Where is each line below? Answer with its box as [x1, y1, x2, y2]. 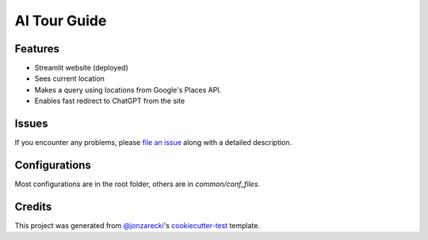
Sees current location [34, 74, 105, 83]
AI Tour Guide [14, 12, 107, 29]
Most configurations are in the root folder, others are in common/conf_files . [14, 179, 261, 189]
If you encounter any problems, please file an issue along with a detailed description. [14, 138, 292, 147]
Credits [14, 200, 52, 213]
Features [14, 42, 59, 55]
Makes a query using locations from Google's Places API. [34, 85, 222, 94]
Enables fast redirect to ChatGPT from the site [34, 96, 185, 106]
